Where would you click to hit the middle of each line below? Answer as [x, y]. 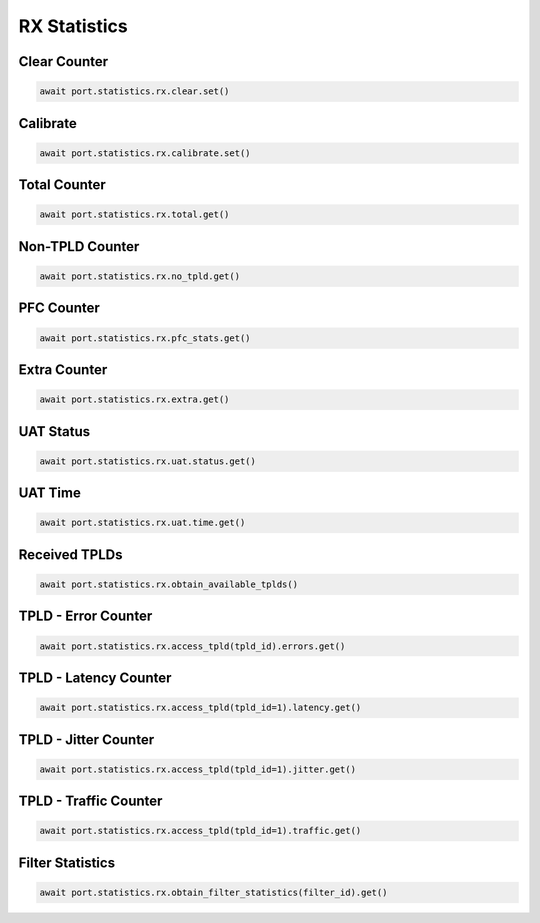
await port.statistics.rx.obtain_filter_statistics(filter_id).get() [213, 892]
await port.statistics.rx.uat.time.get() [142, 523]
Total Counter [62, 185]
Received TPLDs [70, 554]
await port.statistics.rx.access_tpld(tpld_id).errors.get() [192, 646]
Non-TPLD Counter [79, 246]
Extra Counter [63, 369]
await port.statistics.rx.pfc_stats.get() [145, 338]
